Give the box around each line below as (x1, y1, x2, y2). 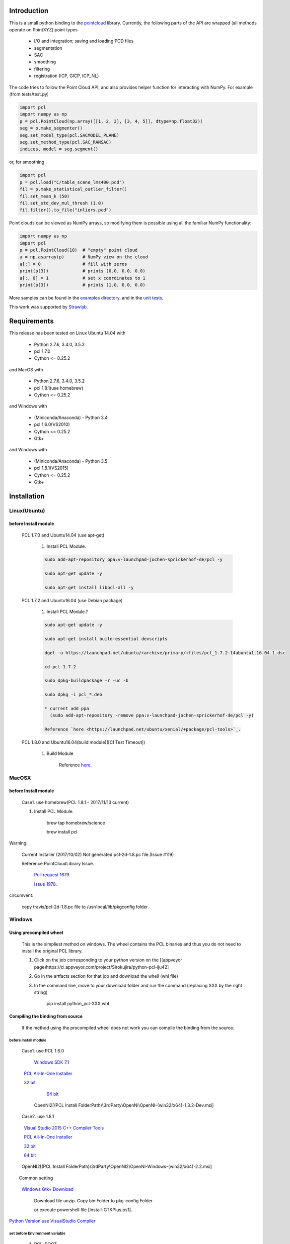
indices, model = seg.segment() (19, 146, 99, 152)
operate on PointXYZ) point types (9, 26, 78, 32)
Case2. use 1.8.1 (21, 1114, 55, 1120)
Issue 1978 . (34, 881, 57, 887)
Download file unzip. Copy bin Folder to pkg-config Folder (34, 1197, 153, 1204)
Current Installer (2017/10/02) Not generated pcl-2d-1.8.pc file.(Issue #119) (21, 851, 174, 857)
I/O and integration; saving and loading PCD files (34, 38, 134, 44)
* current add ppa (44, 706, 89, 711)
